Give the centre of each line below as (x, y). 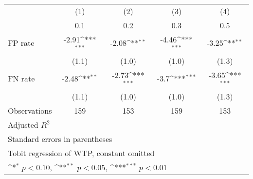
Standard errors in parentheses (60, 139)
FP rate (21, 43)
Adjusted (23, 124)
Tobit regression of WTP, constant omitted (81, 153)
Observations (30, 110)
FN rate (21, 79)
